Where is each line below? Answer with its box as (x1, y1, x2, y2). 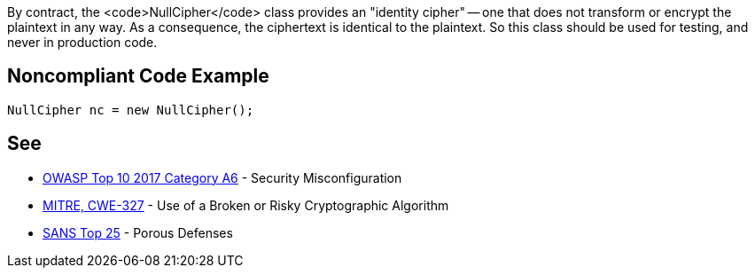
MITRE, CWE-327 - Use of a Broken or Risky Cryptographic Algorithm (43, 197, 449, 213)
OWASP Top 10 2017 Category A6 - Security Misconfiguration (43, 169, 402, 185)
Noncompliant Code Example (7, 65, 269, 88)
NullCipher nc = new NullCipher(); (7, 102, 254, 117)
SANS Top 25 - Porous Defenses (43, 224, 233, 240)
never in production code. (7, 35, 158, 50)
